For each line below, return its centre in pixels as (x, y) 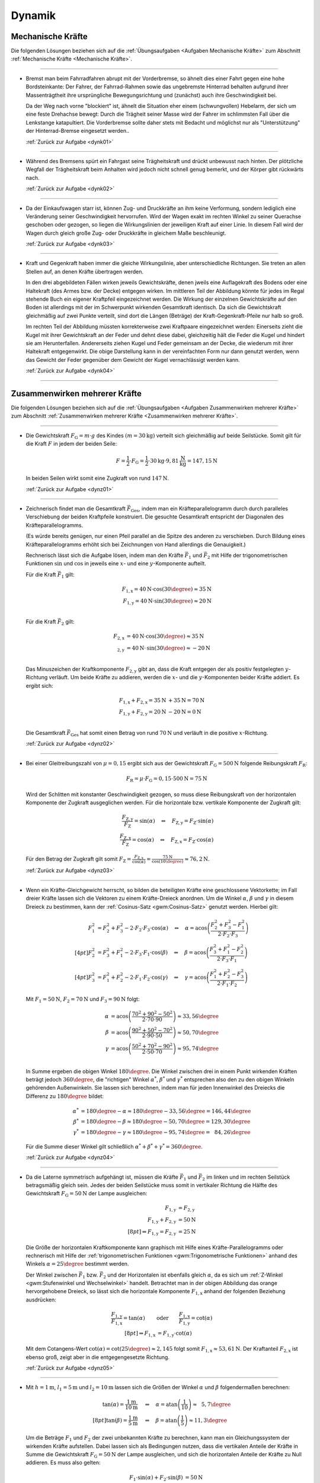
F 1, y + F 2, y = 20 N (143, 713)
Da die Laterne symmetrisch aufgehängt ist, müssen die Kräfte (102, 1177)
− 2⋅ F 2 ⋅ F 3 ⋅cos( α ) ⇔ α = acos (166, 929)
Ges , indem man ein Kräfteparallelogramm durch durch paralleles (209, 509)
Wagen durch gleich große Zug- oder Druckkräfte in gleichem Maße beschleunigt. (126, 233)
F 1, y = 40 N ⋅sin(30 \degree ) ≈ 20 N (167, 602)
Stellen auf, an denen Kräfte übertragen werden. (85, 271)
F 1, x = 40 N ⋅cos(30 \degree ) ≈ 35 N (167, 590)
